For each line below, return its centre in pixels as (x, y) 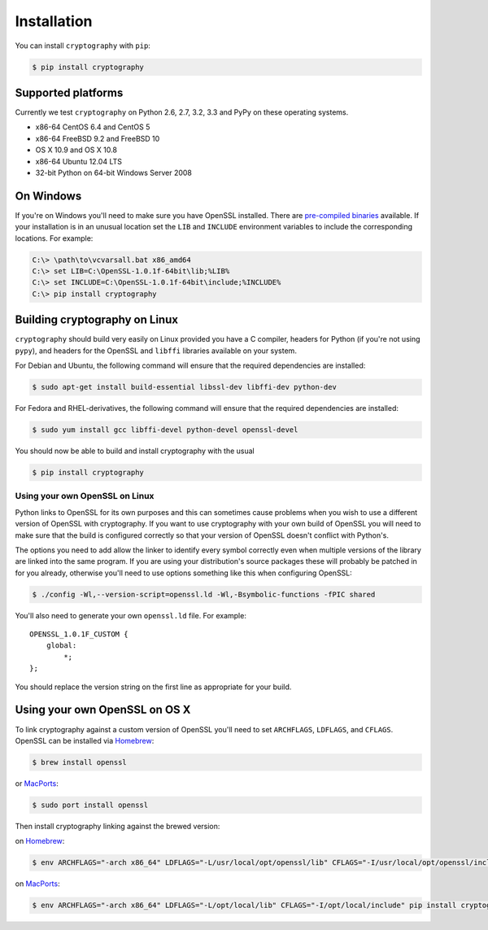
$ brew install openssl (80, 762)
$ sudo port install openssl (90, 805)
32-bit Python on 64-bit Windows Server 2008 (114, 172)
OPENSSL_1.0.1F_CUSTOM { (79, 634)
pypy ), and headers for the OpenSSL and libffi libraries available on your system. (156, 351)
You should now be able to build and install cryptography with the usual (135, 451)
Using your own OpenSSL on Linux (85, 496)
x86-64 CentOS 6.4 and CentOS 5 (93, 127)
